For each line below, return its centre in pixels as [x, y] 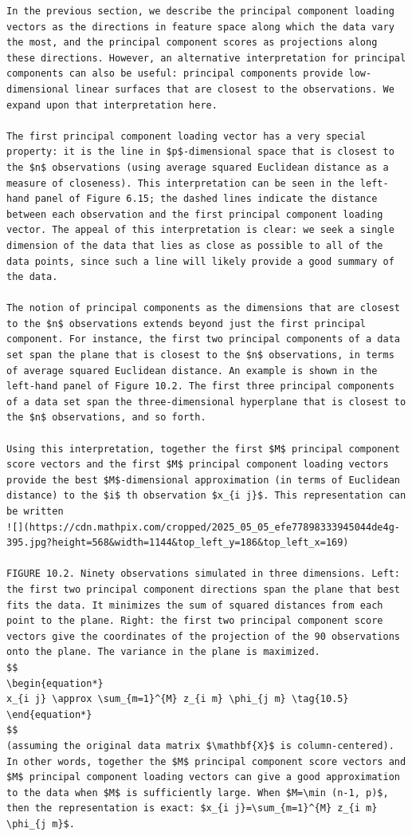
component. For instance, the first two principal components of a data [203, 339]
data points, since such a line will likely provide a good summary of [200, 261]
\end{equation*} [49, 714]
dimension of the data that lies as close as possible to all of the [195, 245]
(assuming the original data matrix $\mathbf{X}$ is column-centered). [200, 745]
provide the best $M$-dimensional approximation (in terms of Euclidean [203, 480]
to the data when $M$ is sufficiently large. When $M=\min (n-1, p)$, [198, 793]
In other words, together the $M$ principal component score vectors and [206, 761]
